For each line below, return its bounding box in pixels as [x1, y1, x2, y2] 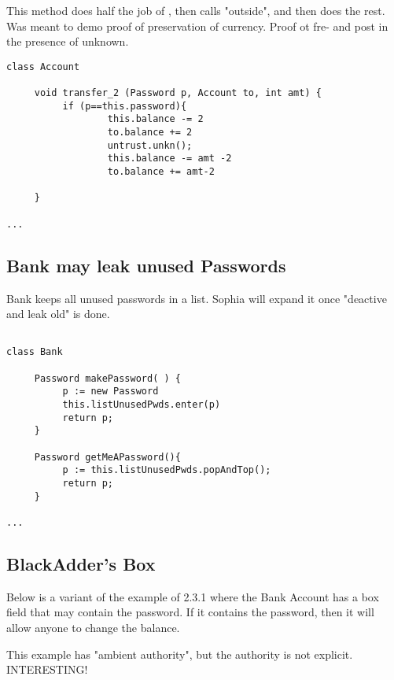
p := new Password [62, 386, 159, 397]
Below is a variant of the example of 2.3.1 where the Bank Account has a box [6, 588, 379, 604]
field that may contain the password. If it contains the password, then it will [6, 604, 374, 620]
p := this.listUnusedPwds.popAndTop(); [62, 464, 271, 476]
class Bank [6, 346, 63, 358]
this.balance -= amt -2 [107, 153, 232, 164]
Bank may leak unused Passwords [6, 253, 286, 277]
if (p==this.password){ [62, 100, 187, 112]
